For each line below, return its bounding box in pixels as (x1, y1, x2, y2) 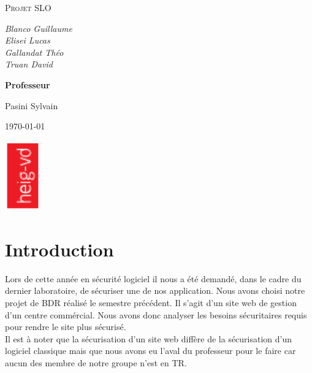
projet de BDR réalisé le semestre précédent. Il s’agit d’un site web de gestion (5, 296, 297, 309)
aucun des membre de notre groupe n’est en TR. (5, 356, 187, 369)
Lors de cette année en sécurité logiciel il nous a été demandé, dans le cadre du (5, 272, 302, 285)
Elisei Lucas (5, 34, 50, 47)
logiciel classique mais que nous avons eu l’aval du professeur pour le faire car (5, 344, 296, 357)
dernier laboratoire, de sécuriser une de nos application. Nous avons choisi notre (5, 284, 305, 297)
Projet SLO (5, 1, 51, 13)
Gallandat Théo (5, 45, 64, 58)
